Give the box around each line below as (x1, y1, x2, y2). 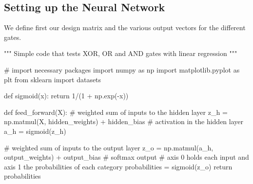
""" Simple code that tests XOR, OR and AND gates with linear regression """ (4, 48, 237, 58)
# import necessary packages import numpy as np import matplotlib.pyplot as (4, 64, 240, 74)
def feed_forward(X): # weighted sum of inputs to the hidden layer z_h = (4, 107, 228, 117)
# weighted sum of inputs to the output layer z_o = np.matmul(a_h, (4, 142, 214, 152)
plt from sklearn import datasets (4, 74, 101, 84)
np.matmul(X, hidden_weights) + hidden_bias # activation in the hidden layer (4, 116, 244, 127)
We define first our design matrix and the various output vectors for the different (4, 22, 246, 33)
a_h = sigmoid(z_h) (4, 126, 66, 136)
